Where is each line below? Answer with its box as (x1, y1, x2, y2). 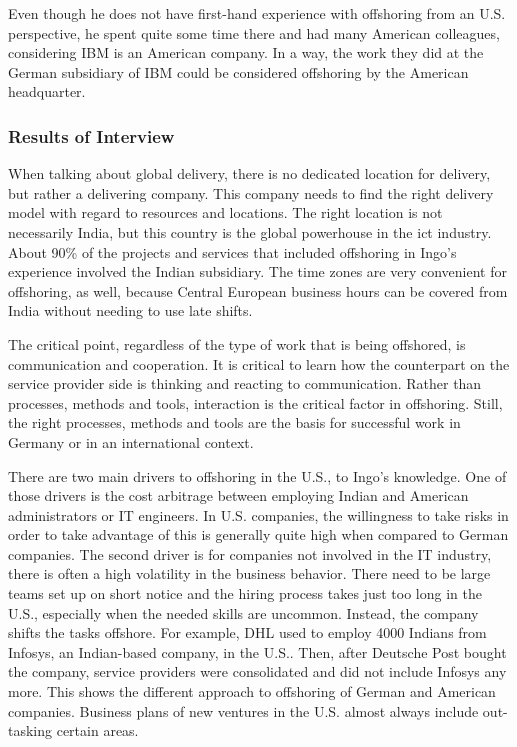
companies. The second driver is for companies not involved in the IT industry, (8, 543, 492, 564)
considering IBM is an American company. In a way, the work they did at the (8, 42, 484, 63)
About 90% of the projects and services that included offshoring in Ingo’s (8, 241, 457, 262)
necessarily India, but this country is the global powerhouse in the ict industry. (8, 221, 492, 242)
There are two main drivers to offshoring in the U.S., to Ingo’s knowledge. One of (8, 465, 507, 486)
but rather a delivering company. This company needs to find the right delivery (8, 182, 494, 203)
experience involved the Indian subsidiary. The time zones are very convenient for (8, 261, 507, 282)
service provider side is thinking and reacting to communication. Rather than (8, 373, 482, 394)
